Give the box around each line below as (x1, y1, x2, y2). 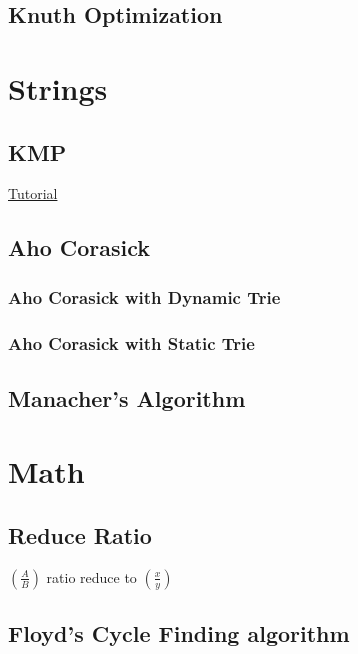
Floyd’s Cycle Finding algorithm (8, 618, 350, 649)
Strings (8, 67, 108, 108)
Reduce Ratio (8, 519, 152, 550)
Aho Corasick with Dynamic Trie (8, 284, 281, 309)
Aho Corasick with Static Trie (8, 330, 255, 355)
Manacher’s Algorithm (8, 382, 246, 413)
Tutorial (8, 183, 58, 204)
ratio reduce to (46, 566, 137, 587)
